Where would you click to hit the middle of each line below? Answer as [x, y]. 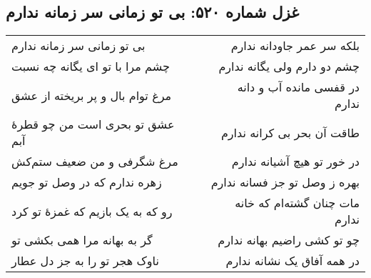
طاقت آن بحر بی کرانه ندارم [290, 132]
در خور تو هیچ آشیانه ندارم [295, 162]
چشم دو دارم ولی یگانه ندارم [289, 66]
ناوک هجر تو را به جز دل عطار [85, 261]
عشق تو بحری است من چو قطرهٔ [93, 124]
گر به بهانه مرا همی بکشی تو [82, 240]
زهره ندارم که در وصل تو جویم [87, 182]
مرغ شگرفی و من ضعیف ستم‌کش [95, 162]
